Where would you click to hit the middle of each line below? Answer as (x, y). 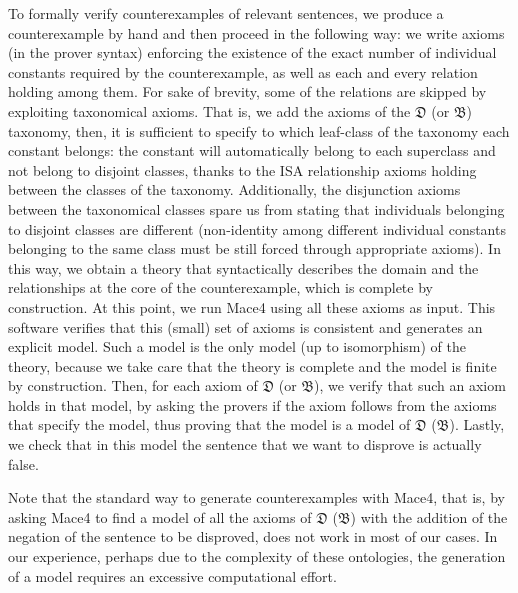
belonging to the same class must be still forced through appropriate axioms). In (254, 248)
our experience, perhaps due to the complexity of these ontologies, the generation (257, 556)
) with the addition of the (429, 516)
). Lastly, (477, 424)
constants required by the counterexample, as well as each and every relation (243, 71)
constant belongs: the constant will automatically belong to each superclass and (252, 150)
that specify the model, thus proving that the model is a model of (209, 424)
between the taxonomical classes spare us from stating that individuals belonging (256, 208)
